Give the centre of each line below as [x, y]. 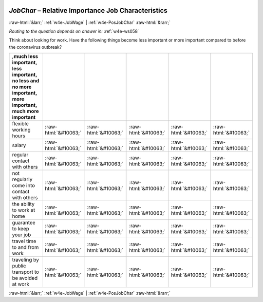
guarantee [24, 223]
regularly [22, 179]
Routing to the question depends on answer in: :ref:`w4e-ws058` [74, 31]
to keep [20, 229]
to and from [25, 247]
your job [21, 235]
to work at [24, 210]
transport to [25, 272]
